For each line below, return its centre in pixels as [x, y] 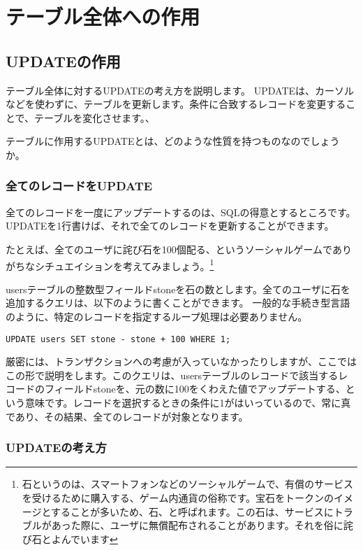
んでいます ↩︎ [89, 538]
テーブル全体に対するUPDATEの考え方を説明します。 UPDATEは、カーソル [180, 90]
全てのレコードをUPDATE [79, 186]
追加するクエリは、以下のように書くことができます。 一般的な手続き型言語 [178, 303]
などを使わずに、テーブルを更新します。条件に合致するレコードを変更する [176, 104]
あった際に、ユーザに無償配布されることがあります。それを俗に [197, 525]
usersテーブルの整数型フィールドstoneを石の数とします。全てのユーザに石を [178, 289]
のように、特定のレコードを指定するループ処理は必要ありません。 [157, 316]
